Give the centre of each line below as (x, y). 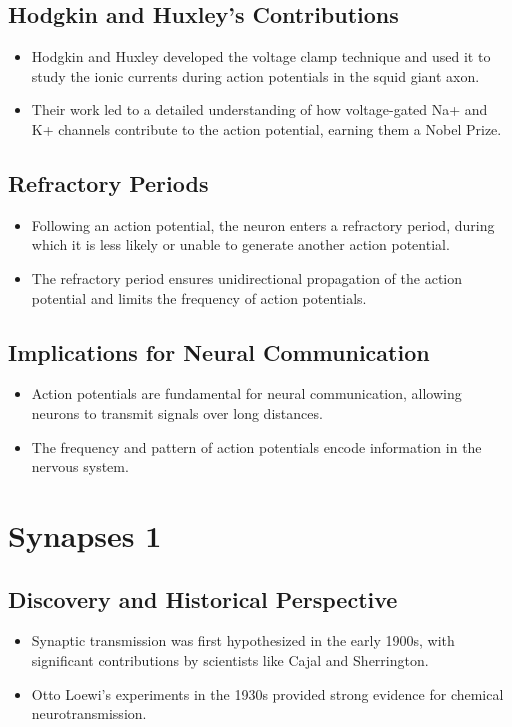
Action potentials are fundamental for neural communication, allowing (246, 393)
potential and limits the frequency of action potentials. (199, 297)
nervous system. (80, 466)
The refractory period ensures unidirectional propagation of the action (247, 277)
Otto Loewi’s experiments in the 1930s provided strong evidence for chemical (267, 693)
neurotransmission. (89, 713)
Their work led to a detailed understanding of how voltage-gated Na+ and (259, 109)
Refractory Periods (108, 182)
